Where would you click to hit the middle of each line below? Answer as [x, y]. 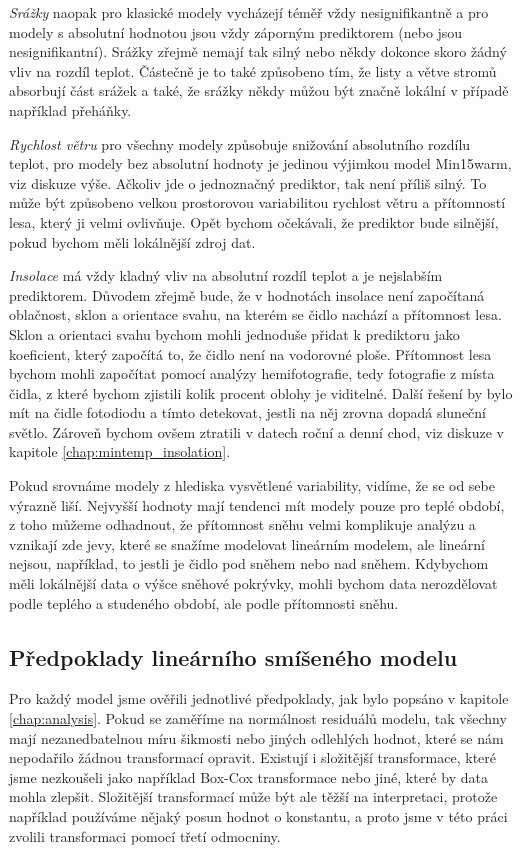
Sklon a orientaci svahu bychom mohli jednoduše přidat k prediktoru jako [234, 333]
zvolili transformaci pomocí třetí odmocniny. [145, 835]
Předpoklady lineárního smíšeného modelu [233, 656]
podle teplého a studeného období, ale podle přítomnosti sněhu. [204, 602]
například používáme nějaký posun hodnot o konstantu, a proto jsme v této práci [258, 815]
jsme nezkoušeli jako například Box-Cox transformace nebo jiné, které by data [248, 776]
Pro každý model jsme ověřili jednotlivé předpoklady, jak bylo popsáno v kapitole [259, 698]
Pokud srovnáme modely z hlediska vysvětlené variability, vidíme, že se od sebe [252, 485]
